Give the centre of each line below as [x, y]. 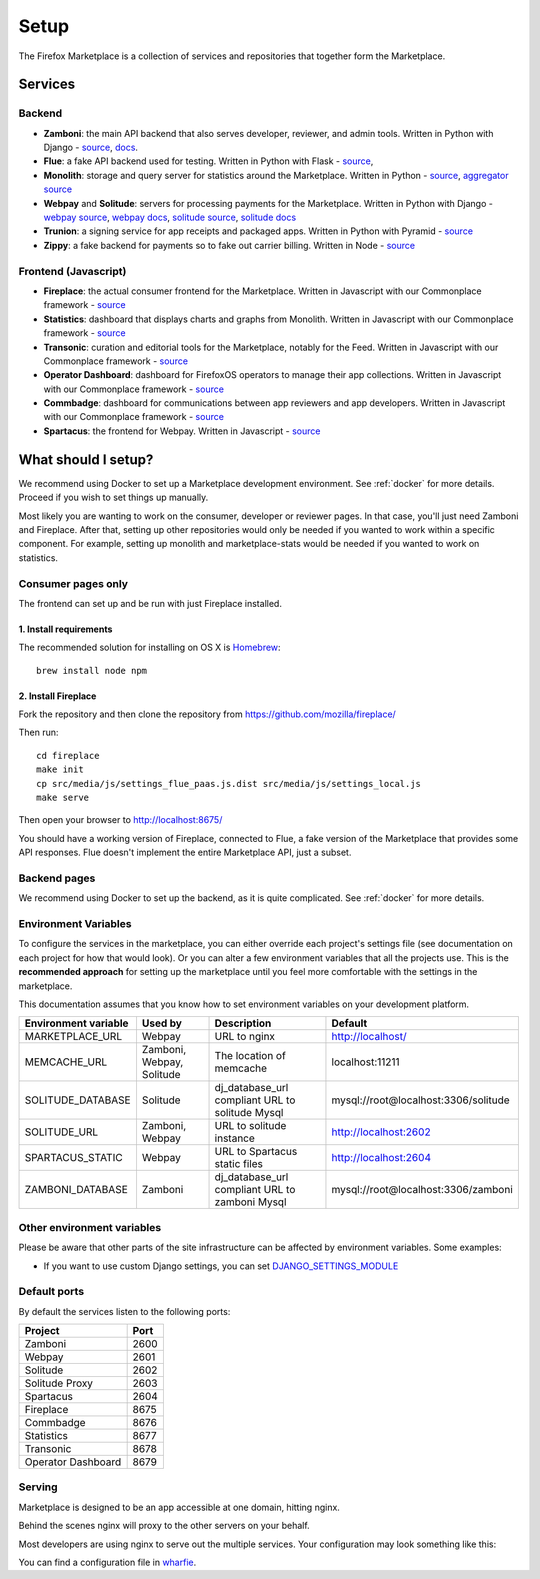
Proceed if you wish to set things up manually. [113, 497]
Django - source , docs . [91, 147]
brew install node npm [92, 670]
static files [239, 1164]
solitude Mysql [249, 1113]
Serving [38, 1487]
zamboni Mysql [250, 1202]
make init [60, 769]
